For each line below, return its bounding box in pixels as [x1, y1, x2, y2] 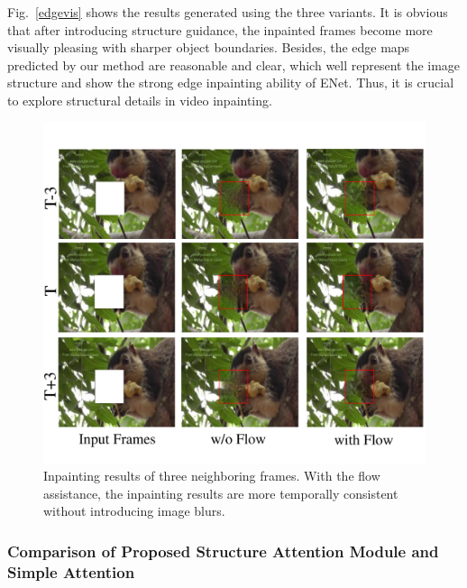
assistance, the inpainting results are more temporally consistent [43, 483, 398, 502]
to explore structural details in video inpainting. [7, 90, 272, 109]
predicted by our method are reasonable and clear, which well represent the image [7, 55, 461, 74]
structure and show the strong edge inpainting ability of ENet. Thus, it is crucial [7, 73, 454, 92]
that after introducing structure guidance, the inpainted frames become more [7, 20, 433, 39]
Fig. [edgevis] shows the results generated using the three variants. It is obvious [7, 3, 448, 21]
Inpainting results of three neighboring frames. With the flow [43, 466, 380, 485]
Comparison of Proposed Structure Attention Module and [7, 539, 439, 562]
